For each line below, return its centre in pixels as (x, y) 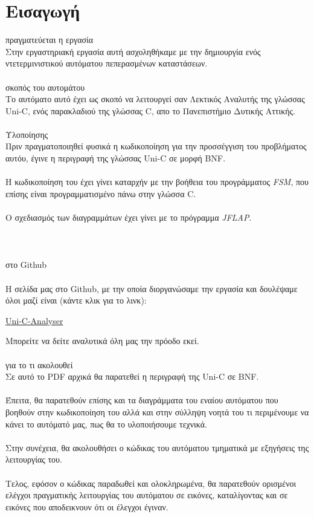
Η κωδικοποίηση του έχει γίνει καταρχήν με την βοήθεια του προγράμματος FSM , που (157, 182)
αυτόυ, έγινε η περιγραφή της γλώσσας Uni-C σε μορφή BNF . (116, 158)
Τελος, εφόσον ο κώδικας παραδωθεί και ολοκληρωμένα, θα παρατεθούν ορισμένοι (151, 483)
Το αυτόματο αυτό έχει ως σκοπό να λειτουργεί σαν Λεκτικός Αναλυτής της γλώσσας (155, 99)
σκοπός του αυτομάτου (45, 87)
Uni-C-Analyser (34, 320)
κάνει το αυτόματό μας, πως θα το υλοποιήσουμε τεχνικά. (107, 424)
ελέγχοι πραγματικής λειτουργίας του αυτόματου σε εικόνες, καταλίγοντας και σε (147, 495)
